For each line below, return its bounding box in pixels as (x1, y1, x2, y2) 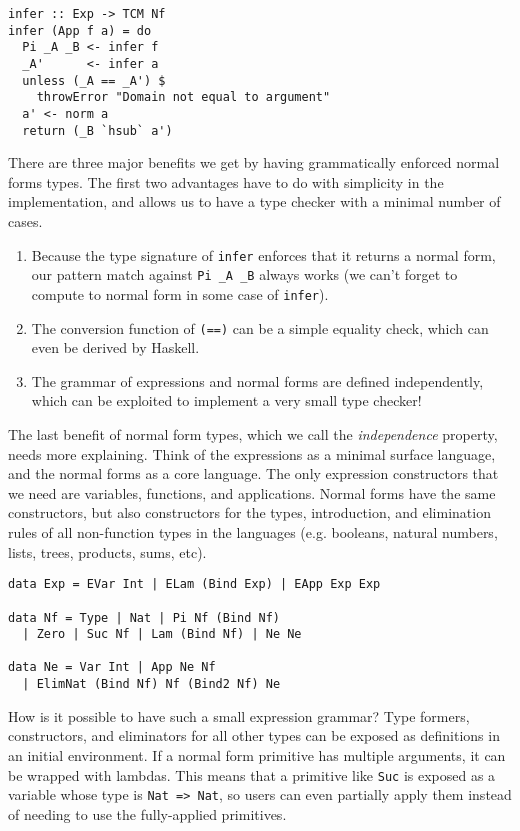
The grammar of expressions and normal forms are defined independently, (31, 370, 484, 391)
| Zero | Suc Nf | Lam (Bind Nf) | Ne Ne (22, 627, 302, 642)
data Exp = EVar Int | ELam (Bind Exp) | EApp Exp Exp (8, 577, 381, 592)
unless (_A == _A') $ (22, 73, 166, 88)
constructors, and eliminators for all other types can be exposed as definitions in (8, 725, 500, 746)
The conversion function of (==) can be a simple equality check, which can (31, 317, 489, 338)
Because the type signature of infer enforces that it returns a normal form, (31, 244, 496, 265)
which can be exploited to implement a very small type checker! (31, 390, 422, 411)
